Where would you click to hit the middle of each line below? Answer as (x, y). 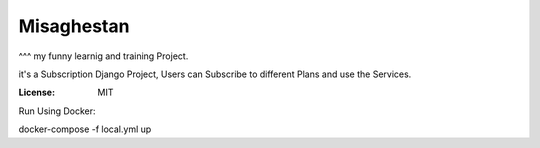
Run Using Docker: (57, 111)
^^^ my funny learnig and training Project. (103, 56)
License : (36, 92)
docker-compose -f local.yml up (85, 129)
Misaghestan (74, 26)
